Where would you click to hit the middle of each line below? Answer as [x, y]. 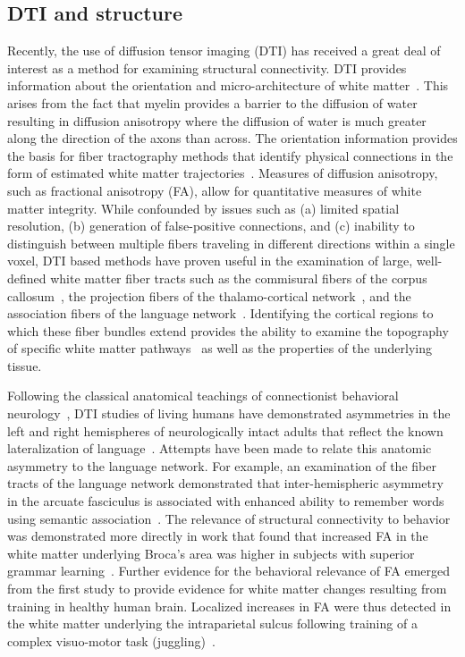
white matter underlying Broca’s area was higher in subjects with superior [211, 553]
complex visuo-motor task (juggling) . [111, 640]
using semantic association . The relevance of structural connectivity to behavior [229, 518]
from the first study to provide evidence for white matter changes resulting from [227, 589]
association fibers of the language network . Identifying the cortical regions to [220, 313]
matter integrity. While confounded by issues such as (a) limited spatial [203, 208]
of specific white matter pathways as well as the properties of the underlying [220, 348]
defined [27, 278]
